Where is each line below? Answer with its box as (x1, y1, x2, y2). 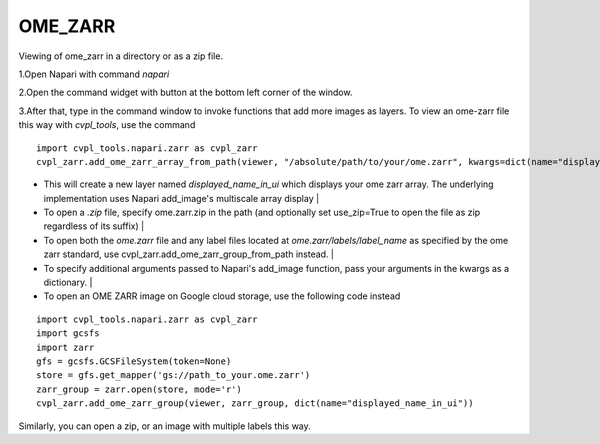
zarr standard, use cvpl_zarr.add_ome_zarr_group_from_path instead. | (43, 248, 335, 260)
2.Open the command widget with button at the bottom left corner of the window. (18, 86, 353, 99)
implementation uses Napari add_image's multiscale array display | (43, 192, 320, 204)
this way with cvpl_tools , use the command (18, 119, 196, 131)
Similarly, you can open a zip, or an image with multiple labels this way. (18, 420, 312, 432)
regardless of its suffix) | (43, 220, 145, 232)
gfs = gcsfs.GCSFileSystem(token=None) (36, 355, 232, 367)
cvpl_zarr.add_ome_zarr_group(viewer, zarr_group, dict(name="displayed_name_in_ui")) (36, 398, 474, 409)
